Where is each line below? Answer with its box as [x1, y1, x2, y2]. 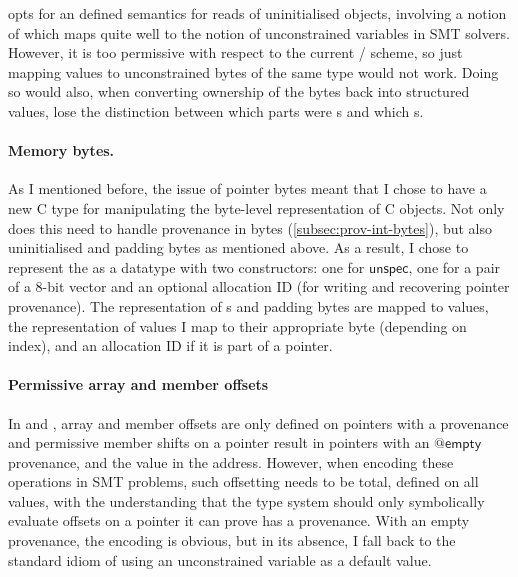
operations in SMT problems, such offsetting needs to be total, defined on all [8, 471, 479, 492]
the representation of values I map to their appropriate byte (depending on [8, 315, 467, 336]
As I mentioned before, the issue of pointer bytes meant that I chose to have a [8, 178, 487, 199]
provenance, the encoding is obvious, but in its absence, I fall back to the [8, 530, 456, 551]
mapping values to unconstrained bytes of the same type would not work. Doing [8, 61, 499, 82]
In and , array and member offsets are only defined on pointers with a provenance [8, 412, 509, 433]
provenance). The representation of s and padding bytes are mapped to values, [8, 295, 489, 316]
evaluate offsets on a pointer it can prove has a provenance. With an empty [8, 510, 470, 531]
